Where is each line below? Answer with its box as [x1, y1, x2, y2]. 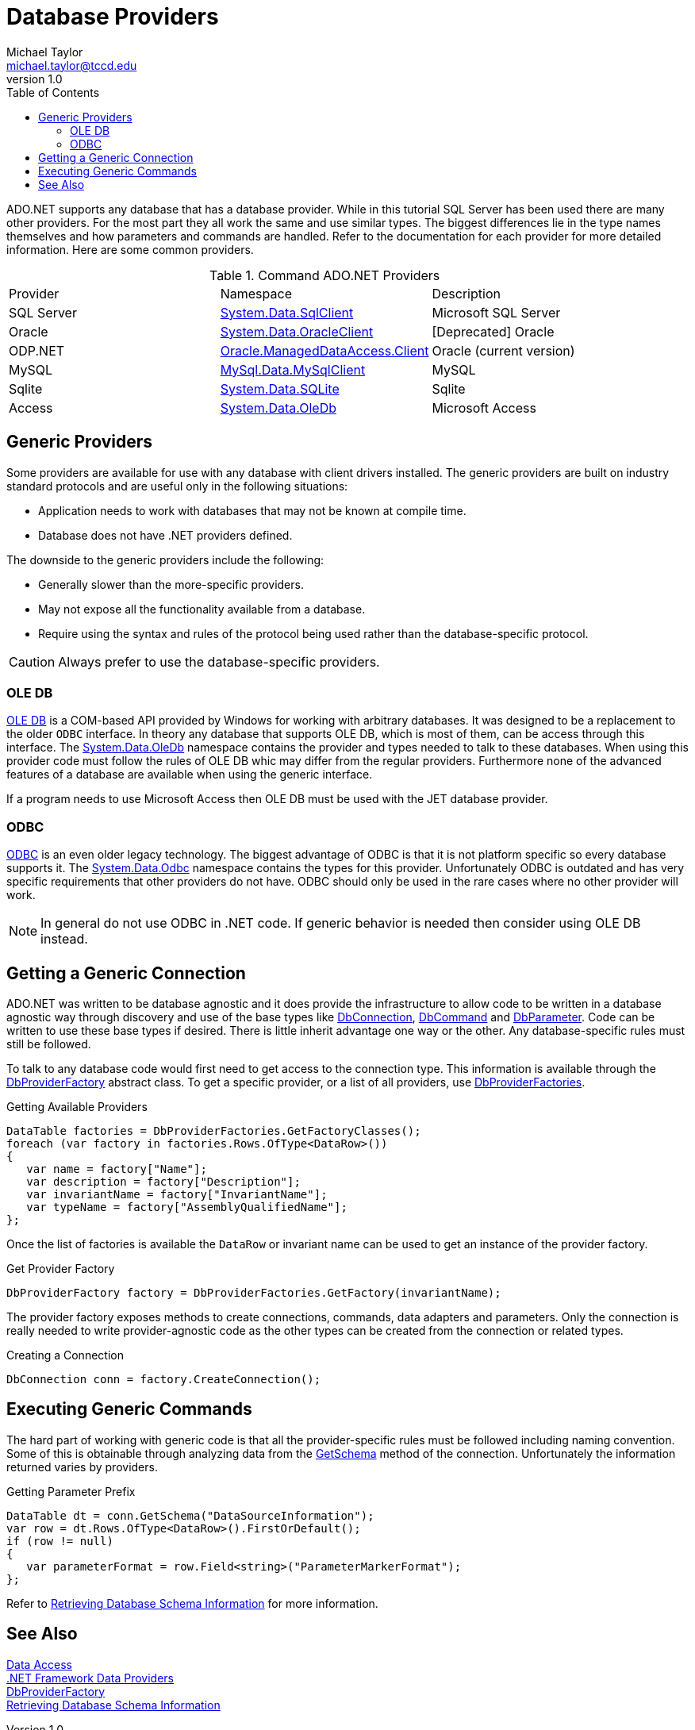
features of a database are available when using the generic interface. [6, 767, 373, 782]
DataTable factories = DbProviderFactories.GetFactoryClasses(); [6, 1124, 421, 1137]
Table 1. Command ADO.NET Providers [209, 267, 440, 283]
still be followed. [6, 1036, 91, 1051]
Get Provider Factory [6, 1261, 115, 1275]
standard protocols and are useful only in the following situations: [6, 479, 348, 493]
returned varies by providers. [6, 1459, 158, 1474]
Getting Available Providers [6, 1099, 148, 1113]
